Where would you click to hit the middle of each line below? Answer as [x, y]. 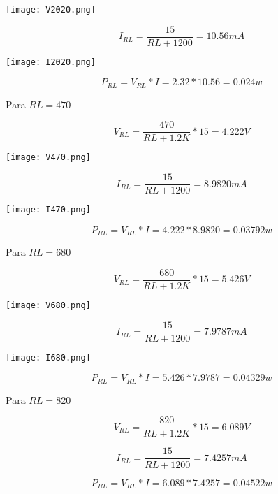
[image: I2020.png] [51, 62]
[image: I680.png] [48, 357]
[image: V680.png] [48, 305]
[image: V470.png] [48, 158]
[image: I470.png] [48, 210]
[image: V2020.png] [51, 10]
